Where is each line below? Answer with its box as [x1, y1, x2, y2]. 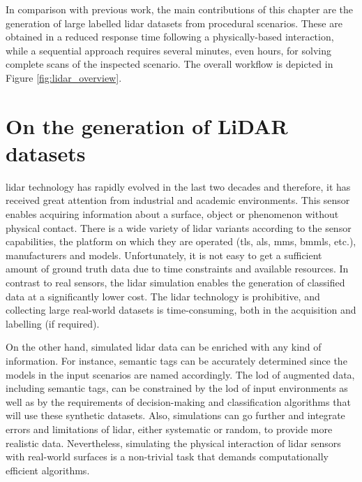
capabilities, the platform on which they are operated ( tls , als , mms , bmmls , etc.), [6, 234, 356, 249]
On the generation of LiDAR [6, 111, 288, 140]
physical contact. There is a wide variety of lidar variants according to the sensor [6, 220, 352, 235]
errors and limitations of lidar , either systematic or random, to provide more [6, 421, 333, 436]
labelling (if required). [6, 316, 100, 330]
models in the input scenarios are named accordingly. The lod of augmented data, [6, 367, 355, 381]
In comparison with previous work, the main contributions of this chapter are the [6, 2, 353, 16]
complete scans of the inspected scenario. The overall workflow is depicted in [6, 57, 333, 71]
